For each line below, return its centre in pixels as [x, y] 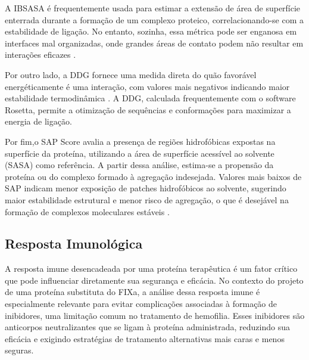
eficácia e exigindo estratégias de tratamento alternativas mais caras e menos [145, 338]
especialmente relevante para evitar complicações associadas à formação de [141, 304]
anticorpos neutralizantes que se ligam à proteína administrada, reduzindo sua [147, 327]
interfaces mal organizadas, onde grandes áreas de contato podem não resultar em [154, 43]
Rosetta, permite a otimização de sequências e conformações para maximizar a [148, 109]
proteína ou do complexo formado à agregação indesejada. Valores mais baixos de [153, 176]
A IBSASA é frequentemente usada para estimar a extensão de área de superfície [153, 8]
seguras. [19, 350]
